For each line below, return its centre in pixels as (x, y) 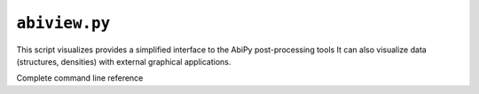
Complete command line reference (80, 78)
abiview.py (63, 23)
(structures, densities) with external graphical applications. (124, 61)
